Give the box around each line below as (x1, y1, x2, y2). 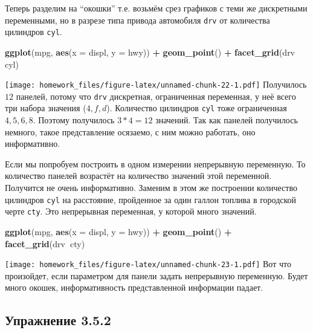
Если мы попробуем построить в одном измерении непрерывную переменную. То (5, 157, 306, 170)
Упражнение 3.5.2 (5, 311, 111, 329)
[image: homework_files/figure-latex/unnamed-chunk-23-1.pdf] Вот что (5, 257, 291, 270)
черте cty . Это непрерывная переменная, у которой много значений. (5, 205, 257, 218)
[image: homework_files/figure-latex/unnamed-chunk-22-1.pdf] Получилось (5, 78, 307, 91)
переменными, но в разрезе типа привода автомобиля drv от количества (5, 13, 270, 26)
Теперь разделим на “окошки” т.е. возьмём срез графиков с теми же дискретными (5, 2, 308, 14)
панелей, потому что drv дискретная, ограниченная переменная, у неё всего (16, 89, 296, 102)
